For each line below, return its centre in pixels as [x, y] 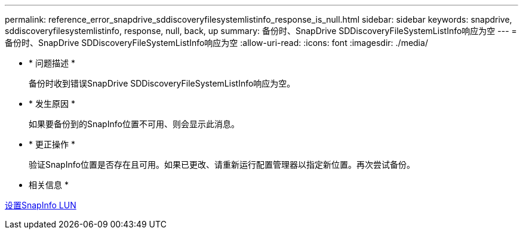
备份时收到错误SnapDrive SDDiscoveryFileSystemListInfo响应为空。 [162, 83]
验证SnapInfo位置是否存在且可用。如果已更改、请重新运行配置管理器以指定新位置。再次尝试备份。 [222, 164]
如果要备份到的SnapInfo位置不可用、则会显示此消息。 [134, 124]
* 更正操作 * [52, 144]
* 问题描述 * [52, 63]
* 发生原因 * [52, 104]
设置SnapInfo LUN [41, 205]
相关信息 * [49, 185]
